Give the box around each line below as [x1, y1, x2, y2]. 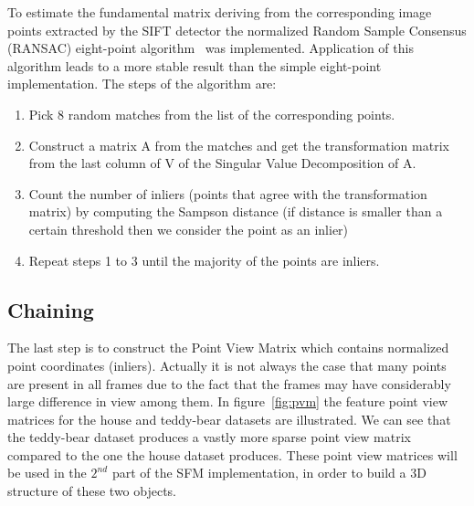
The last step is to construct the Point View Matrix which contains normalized [7, 338, 449, 357]
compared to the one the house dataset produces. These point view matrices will [7, 445, 458, 464]
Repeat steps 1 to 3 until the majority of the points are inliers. [28, 250, 380, 269]
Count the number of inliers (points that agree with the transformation [28, 184, 427, 203]
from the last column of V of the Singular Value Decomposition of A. [28, 153, 416, 173]
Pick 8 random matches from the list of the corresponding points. [28, 104, 395, 123]
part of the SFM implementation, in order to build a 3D [111, 463, 427, 482]
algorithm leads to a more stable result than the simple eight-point [7, 56, 382, 75]
